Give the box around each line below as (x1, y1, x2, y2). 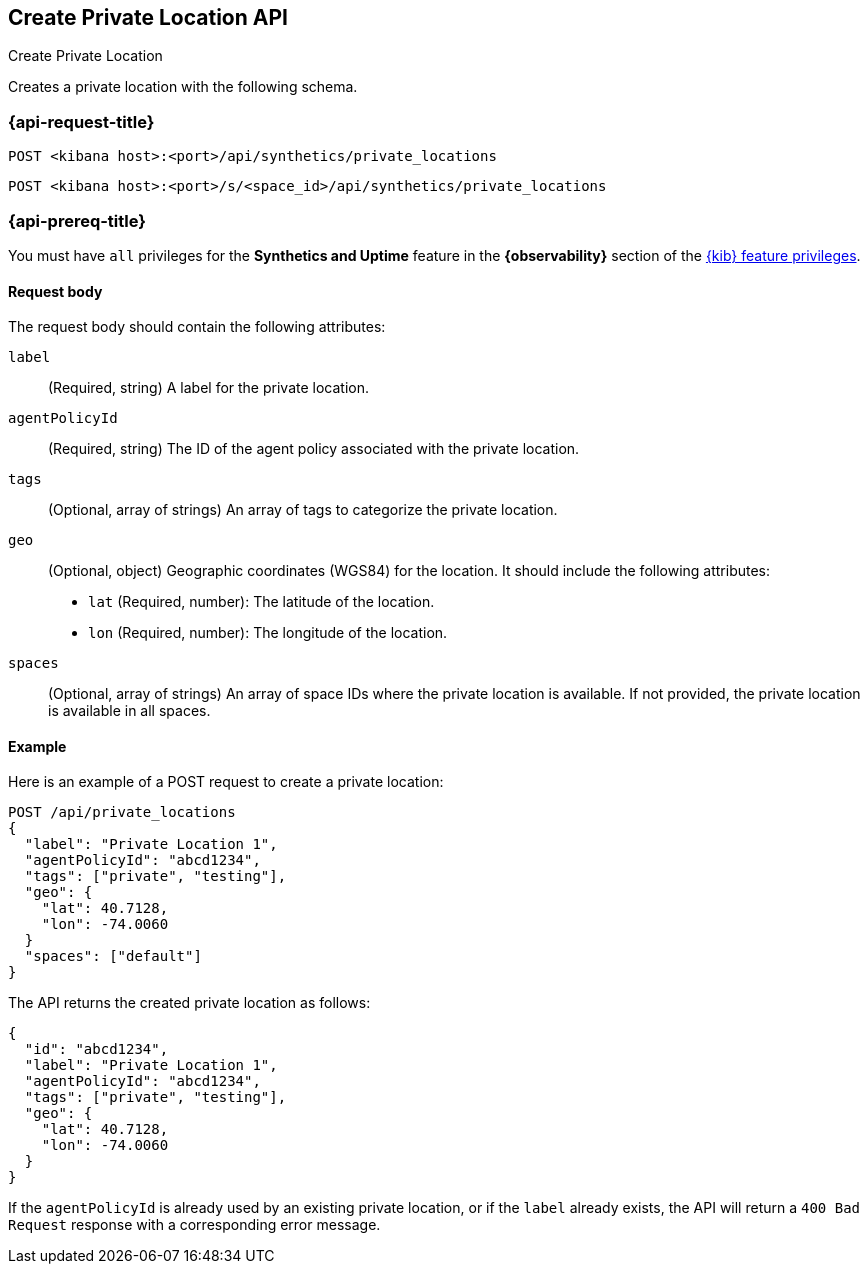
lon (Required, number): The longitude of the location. (88, 624, 448, 642)
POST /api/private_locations (8, 804, 236, 821)
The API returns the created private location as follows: (8, 994, 371, 1012)
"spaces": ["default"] (24, 948, 202, 965)
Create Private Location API (8, 5, 288, 30)
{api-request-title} (8, 111, 155, 132)
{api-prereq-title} (8, 210, 146, 231)
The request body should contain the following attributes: (8, 318, 386, 336)
